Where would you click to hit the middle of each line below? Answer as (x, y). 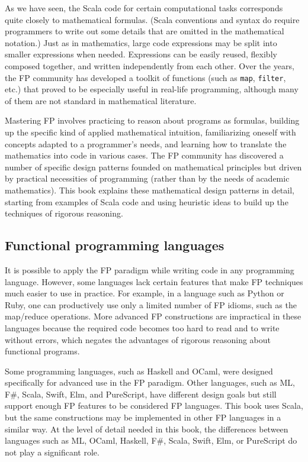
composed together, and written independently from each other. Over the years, (150, 65)
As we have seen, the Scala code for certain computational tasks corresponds (144, 8)
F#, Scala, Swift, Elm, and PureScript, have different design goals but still (141, 394)
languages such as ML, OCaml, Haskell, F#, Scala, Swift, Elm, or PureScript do (151, 440)
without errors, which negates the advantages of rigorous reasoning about (138, 339)
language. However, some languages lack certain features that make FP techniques (154, 281)
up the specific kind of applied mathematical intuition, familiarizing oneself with (150, 132)
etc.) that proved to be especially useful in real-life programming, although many (152, 89)
